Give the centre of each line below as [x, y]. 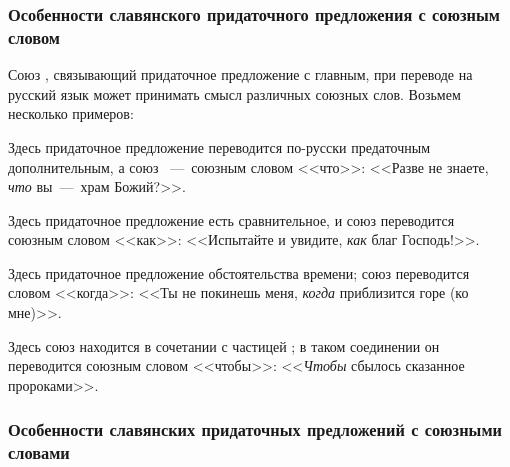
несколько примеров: [71, 113]
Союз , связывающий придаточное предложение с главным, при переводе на [240, 74]
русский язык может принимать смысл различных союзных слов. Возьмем [234, 93]
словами [39, 452]
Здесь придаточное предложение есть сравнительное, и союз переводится [231, 219]
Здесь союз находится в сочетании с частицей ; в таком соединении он [224, 345]
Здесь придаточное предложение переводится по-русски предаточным [219, 146]
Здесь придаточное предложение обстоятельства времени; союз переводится [239, 272]
